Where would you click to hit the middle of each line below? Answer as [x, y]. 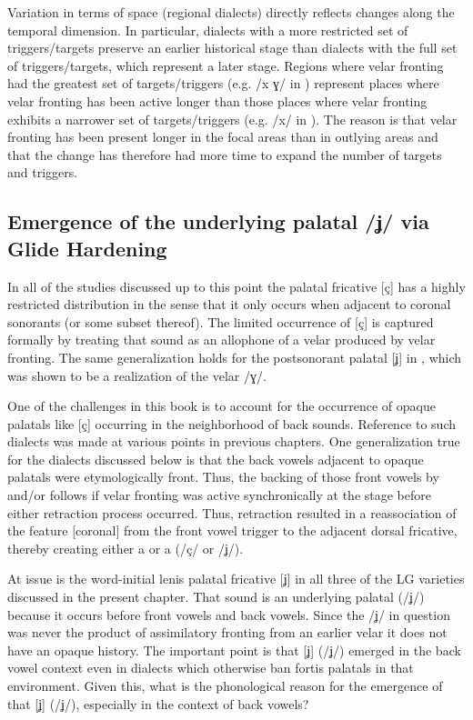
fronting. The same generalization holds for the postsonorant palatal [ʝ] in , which [235, 357]
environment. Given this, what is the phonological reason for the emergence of [225, 685]
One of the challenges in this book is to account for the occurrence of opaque [221, 406]
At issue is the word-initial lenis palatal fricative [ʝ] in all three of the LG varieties [236, 579]
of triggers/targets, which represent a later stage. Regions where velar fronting [226, 65]
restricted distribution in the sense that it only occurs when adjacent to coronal [229, 304]
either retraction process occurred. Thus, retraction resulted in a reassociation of [232, 512]
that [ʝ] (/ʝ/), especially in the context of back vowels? [158, 703]
